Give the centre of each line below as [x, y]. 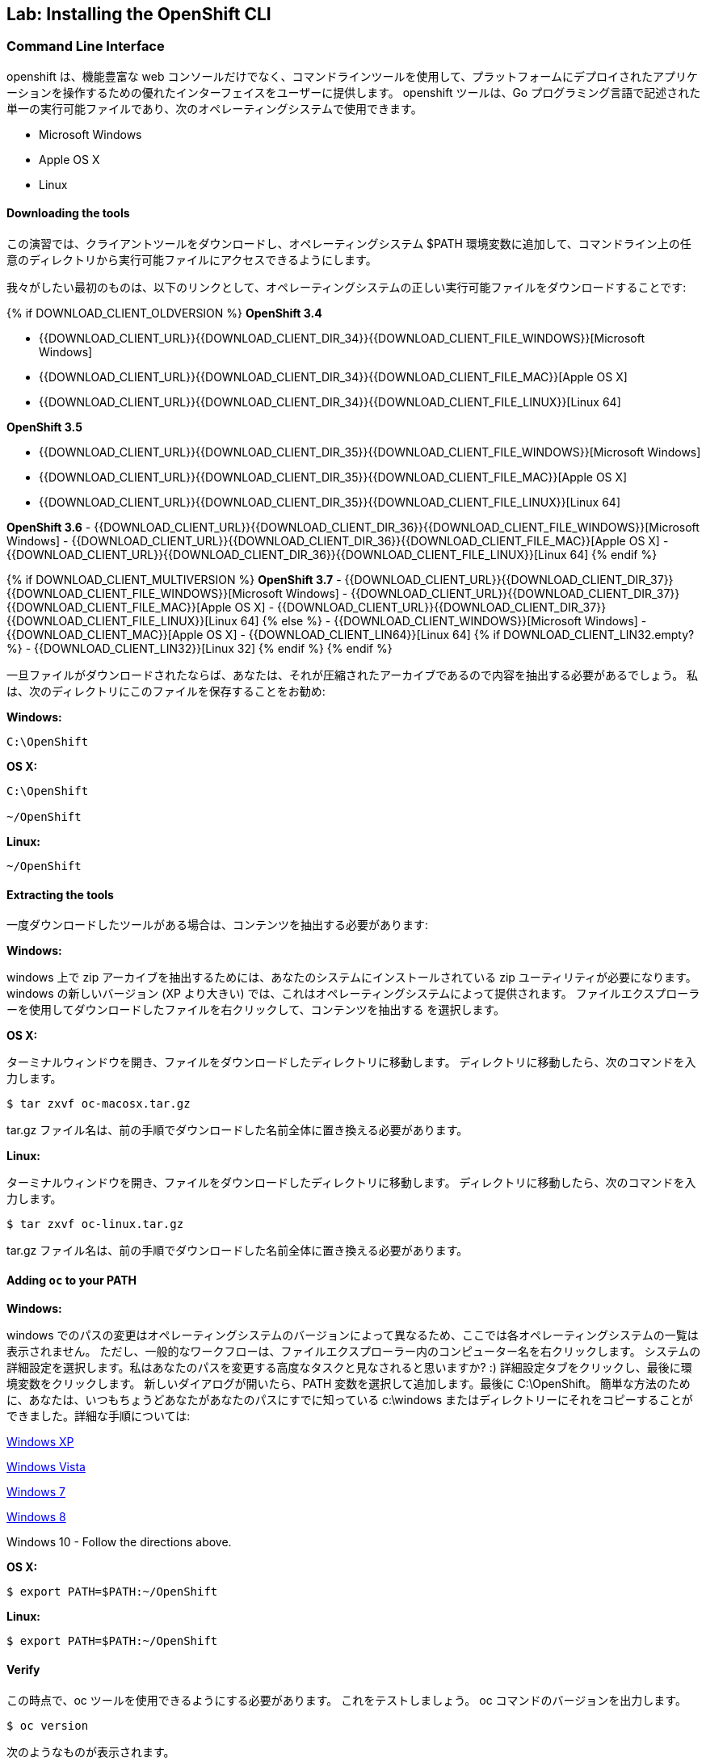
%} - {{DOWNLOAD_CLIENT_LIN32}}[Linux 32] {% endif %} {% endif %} [200, 649]
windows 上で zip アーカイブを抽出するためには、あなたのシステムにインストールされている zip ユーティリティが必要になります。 [352, 978]
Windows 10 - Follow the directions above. [119, 1542]
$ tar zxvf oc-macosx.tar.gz [99, 1104]
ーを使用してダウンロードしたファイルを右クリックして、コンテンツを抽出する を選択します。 [256, 1010]
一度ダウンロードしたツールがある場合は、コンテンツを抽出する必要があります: [218, 925]
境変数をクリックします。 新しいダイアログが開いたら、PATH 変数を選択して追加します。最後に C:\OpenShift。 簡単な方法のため [349, 1384]
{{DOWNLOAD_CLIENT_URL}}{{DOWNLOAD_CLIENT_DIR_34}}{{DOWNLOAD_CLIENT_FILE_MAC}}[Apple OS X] [333, 377]
